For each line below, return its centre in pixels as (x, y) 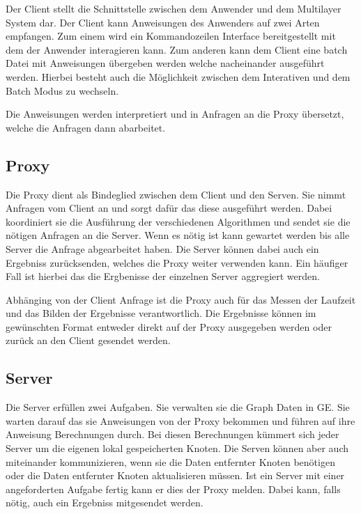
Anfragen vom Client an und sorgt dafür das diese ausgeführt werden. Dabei (169, 208)
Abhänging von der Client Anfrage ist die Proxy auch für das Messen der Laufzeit (181, 299)
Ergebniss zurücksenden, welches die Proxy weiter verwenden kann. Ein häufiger (177, 262)
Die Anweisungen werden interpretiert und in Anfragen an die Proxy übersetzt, (175, 114)
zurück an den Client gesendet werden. (88, 340)
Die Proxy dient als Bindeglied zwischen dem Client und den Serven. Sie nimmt (176, 194)
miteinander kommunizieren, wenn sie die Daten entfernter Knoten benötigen (170, 461)
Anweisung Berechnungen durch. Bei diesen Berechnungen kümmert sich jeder (172, 434)
